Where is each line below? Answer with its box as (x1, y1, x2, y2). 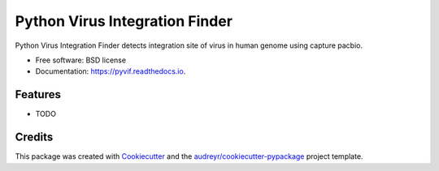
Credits (15, 130, 54, 144)
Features (15, 88, 61, 101)
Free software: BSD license (35, 55, 126, 65)
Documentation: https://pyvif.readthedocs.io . (35, 66, 186, 76)
